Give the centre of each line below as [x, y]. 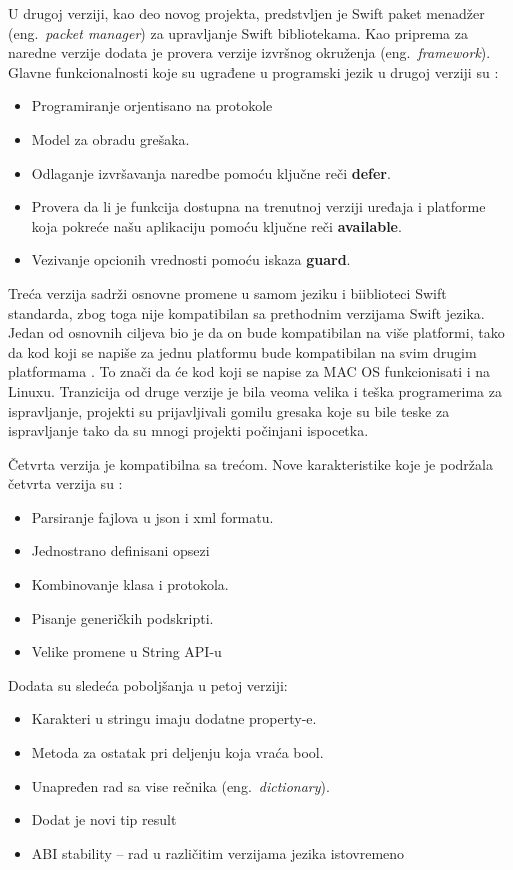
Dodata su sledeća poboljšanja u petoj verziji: [148, 684]
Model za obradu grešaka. [110, 138]
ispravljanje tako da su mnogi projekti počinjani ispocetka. [188, 430]
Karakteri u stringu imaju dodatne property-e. [174, 718]
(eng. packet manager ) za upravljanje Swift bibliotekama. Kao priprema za [238, 32]
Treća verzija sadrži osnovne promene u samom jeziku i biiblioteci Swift [227, 292]
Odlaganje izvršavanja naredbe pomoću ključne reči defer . [211, 172]
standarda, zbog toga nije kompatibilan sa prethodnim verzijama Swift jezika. [246, 312]
